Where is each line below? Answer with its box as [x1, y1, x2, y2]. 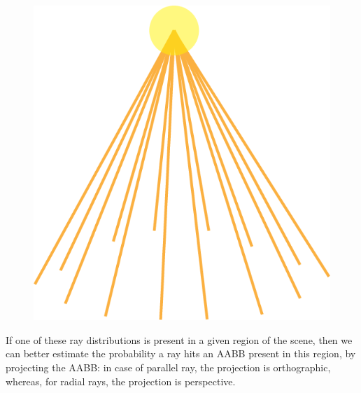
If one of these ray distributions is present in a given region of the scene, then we [6, 332, 353, 347]
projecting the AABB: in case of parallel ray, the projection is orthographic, [6, 359, 331, 374]
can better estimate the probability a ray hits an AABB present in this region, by [6, 346, 356, 361]
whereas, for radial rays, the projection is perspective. [6, 373, 236, 388]
